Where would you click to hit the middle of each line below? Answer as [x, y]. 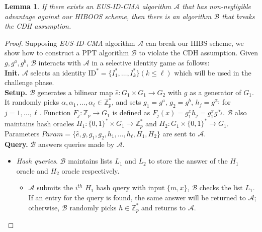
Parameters [22, 133]
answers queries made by [76, 144]
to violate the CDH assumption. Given [198, 53]
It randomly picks [32, 102]
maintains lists [90, 161]
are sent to [179, 133]
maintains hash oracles [39, 123]
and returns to [164, 207]
